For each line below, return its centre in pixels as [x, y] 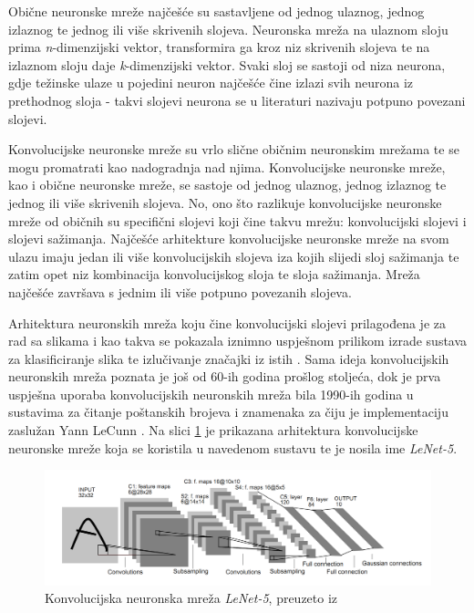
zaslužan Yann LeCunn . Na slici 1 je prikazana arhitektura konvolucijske [213, 430]
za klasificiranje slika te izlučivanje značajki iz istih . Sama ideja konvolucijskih [229, 358]
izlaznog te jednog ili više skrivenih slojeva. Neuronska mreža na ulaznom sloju [228, 29]
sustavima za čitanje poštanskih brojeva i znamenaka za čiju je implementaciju [228, 412]
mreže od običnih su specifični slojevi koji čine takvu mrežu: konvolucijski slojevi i [237, 220]
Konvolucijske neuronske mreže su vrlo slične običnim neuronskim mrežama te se [234, 149]
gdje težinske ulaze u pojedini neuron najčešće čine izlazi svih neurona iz [211, 83]
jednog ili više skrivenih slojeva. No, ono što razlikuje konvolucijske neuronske [225, 202]
